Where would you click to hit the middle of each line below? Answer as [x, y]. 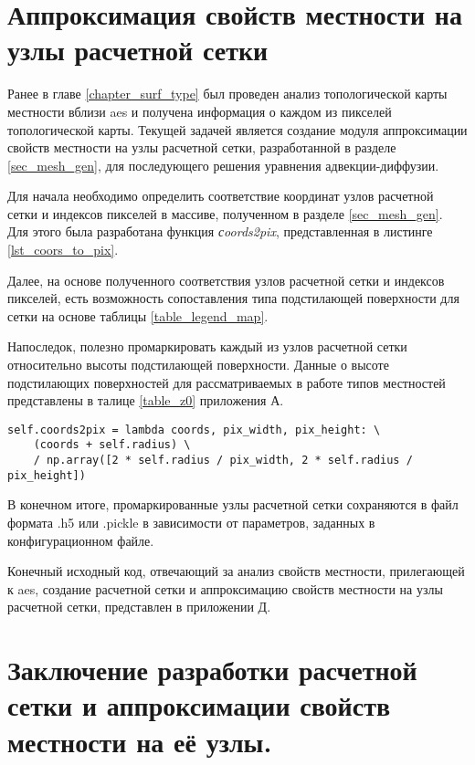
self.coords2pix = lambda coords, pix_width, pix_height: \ [194, 430]
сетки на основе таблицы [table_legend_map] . [138, 315]
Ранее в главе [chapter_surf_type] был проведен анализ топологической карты [227, 94]
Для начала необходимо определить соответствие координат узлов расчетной [221, 196]
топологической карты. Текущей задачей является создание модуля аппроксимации [237, 129]
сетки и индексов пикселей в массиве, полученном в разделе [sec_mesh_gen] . [225, 213]
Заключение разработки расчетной [212, 670]
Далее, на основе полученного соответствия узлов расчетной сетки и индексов [226, 280]
